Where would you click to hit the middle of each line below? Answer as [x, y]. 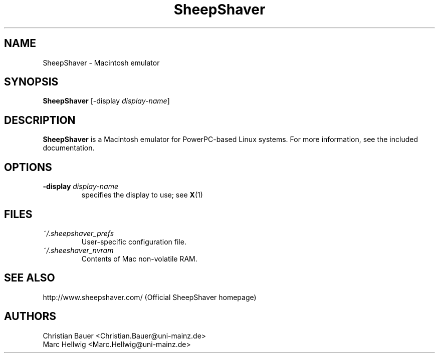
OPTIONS [28, 167]
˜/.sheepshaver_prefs [78, 233]
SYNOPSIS [31, 82]
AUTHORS [30, 316]
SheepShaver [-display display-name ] [106, 101]
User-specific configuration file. [134, 241]
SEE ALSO [30, 278]
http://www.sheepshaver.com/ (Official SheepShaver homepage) [150, 297]
